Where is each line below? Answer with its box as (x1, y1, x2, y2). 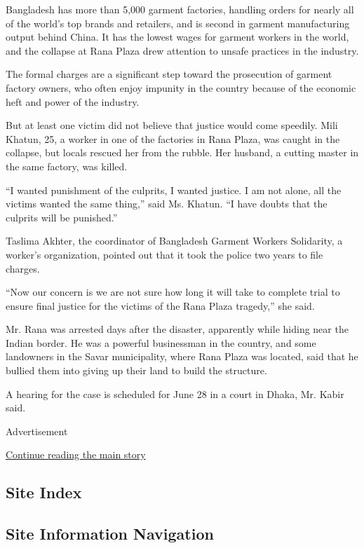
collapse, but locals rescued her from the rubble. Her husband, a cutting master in (6, 145, 359, 160)
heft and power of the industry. (6, 94, 140, 109)
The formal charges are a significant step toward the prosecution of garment (6, 67, 332, 81)
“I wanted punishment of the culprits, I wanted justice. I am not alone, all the (6, 182, 342, 197)
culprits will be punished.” (6, 210, 118, 224)
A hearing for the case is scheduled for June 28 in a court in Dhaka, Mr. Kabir (6, 386, 344, 401)
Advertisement (6, 423, 68, 438)
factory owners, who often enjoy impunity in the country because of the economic (6, 80, 356, 95)
